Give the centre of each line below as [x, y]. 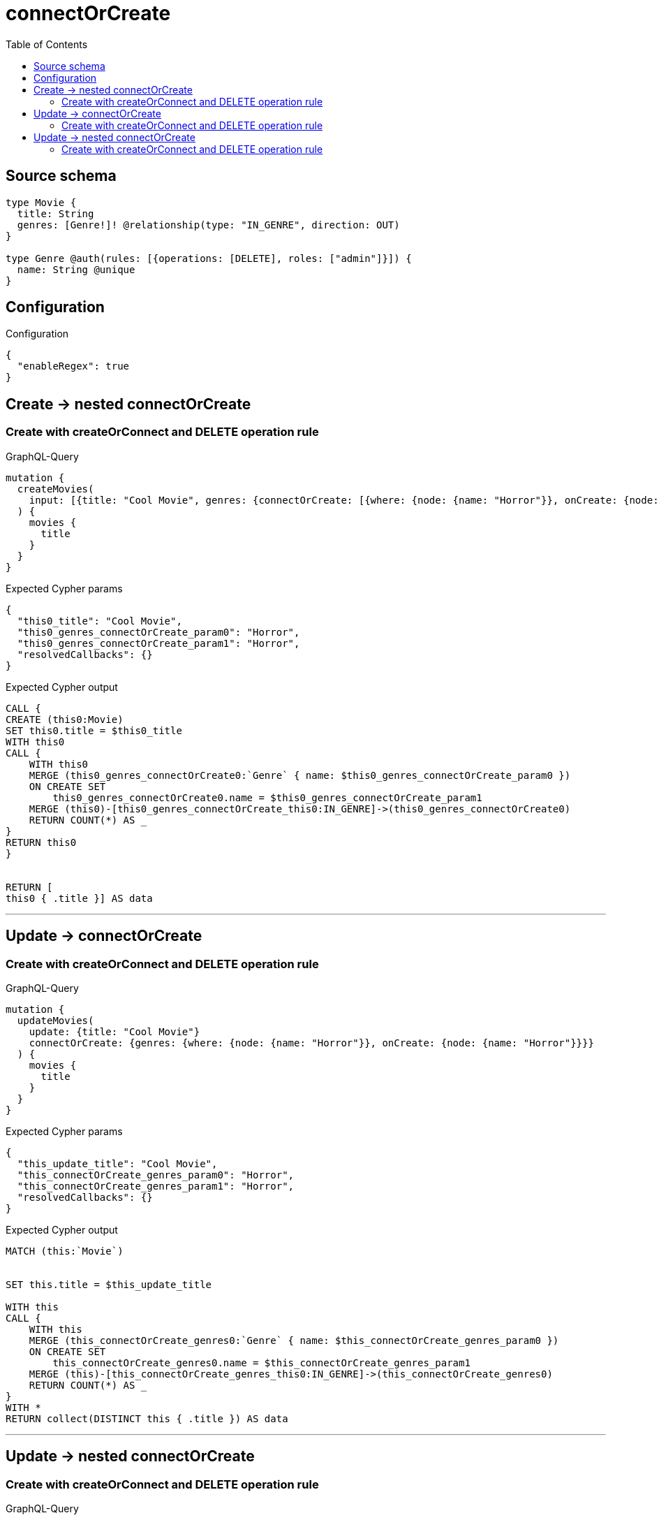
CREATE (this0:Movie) [65, 719]
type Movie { [41, 202]
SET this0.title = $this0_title [94, 730]
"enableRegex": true [73, 366]
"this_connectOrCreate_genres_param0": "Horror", [156, 1175]
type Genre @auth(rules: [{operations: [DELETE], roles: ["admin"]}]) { [209, 258]
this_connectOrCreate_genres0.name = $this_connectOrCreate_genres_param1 [261, 1362]
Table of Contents [47, 44]
